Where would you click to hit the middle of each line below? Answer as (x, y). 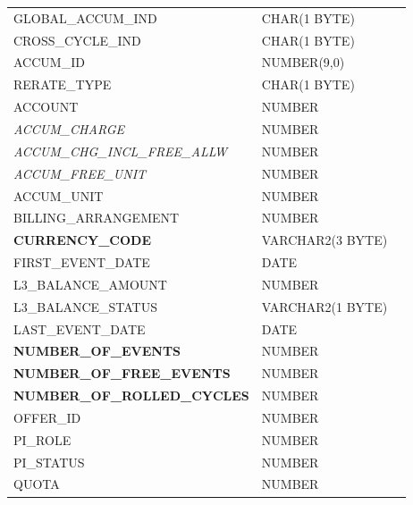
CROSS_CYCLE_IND (77, 40)
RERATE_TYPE (63, 84)
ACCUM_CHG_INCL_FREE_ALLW (121, 151)
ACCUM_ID (49, 62)
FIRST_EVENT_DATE (82, 262)
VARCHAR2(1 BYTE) (324, 306)
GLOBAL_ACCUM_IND (85, 17)
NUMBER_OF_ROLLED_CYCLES (131, 396)
